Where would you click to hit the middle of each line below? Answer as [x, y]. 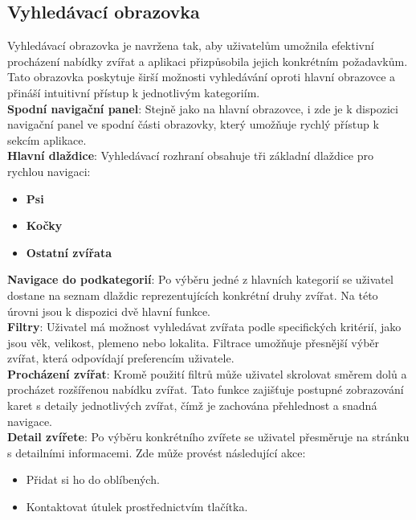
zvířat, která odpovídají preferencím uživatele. [121, 358]
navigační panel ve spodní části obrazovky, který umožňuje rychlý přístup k [193, 124]
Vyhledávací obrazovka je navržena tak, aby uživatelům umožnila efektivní [191, 45]
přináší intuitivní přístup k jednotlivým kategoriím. [134, 92]
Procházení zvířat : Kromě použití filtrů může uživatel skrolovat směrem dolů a [207, 373]
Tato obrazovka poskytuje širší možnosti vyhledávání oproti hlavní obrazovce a [202, 77]
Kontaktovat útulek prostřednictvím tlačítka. [137, 507]
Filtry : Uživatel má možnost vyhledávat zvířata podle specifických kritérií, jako [204, 327]
